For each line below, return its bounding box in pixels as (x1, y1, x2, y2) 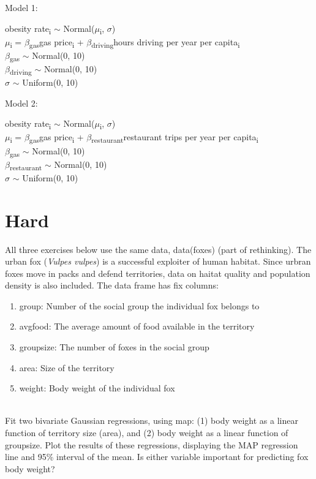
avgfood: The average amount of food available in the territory (19, 320, 255, 333)
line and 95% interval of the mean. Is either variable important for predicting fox (5, 450, 309, 463)
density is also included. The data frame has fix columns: (5, 279, 219, 292)
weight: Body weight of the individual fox (19, 382, 175, 394)
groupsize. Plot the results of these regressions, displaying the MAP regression (5, 438, 298, 451)
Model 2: (5, 96, 38, 109)
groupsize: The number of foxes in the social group (19, 341, 209, 353)
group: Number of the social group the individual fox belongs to (19, 299, 260, 312)
